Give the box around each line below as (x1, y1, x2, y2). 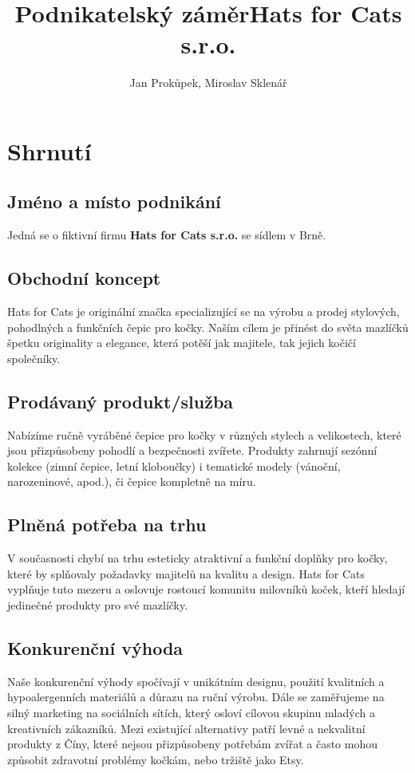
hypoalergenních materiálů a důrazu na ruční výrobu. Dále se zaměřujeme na (7, 688, 385, 705)
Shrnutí (7, 134, 92, 167)
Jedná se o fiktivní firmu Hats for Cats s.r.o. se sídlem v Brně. (7, 227, 326, 243)
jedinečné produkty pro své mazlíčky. (7, 597, 188, 613)
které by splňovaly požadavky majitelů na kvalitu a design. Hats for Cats (7, 565, 366, 582)
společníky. (7, 349, 61, 366)
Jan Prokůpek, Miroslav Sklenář (129, 74, 287, 91)
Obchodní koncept (7, 266, 161, 290)
